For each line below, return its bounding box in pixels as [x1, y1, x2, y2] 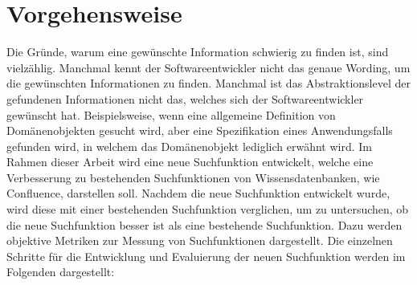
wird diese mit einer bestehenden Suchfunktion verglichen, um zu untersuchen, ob [6, 201, 409, 218]
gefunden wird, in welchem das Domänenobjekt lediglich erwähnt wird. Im [6, 137, 373, 154]
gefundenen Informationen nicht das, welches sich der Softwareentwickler [6, 90, 364, 107]
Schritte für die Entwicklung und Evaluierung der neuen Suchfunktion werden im [6, 247, 406, 264]
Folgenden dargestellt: [6, 263, 115, 280]
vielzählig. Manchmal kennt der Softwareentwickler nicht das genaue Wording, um [6, 59, 411, 75]
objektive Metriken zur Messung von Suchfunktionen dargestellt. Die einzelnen [6, 232, 393, 249]
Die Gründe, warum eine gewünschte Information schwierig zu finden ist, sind [6, 43, 389, 60]
